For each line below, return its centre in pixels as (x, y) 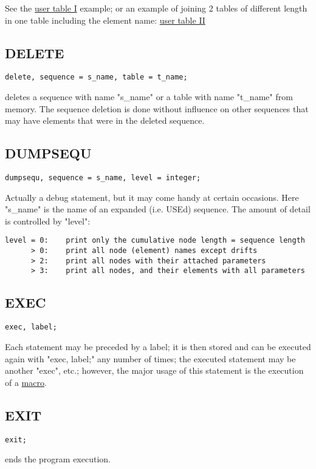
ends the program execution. (58, 459)
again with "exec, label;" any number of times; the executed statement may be (150, 358)
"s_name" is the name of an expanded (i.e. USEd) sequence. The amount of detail (158, 209)
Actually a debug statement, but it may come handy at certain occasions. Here (152, 197)
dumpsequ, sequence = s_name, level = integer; (103, 178)
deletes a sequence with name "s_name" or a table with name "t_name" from (149, 97)
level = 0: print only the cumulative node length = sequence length (155, 241)
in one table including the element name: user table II (105, 20)
